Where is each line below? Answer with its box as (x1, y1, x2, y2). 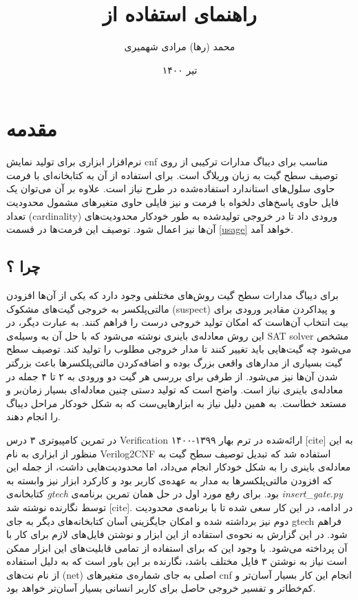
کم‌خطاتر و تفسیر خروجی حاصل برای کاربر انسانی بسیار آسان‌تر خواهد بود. (6, 581, 316, 595)
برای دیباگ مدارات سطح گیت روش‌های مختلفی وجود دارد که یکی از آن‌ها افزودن (6, 288, 339, 302)
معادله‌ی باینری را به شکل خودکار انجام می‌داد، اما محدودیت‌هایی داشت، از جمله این (6, 459, 351, 474)
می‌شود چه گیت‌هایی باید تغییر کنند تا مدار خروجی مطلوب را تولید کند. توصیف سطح (6, 342, 352, 356)
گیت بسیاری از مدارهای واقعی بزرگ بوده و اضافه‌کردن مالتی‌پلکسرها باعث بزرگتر (6, 355, 342, 369)
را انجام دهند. (6, 409, 61, 424)
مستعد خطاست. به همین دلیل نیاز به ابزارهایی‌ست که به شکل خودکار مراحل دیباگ (6, 395, 347, 410)
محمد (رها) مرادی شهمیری (124, 39, 235, 54)
